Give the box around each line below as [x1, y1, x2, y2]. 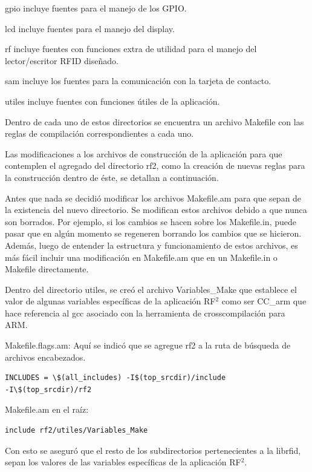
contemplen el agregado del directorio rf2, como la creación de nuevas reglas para [5, 159, 305, 172]
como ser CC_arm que [221, 295, 307, 307]
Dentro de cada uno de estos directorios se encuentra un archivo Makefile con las [5, 115, 304, 128]
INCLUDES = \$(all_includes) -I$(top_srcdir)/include [5, 373, 226, 382]
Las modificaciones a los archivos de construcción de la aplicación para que [5, 147, 282, 160]
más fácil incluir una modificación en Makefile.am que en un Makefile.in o [5, 251, 278, 263]
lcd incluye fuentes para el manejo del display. [5, 22, 175, 34]
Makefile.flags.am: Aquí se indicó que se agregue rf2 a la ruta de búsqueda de [5, 339, 291, 352]
